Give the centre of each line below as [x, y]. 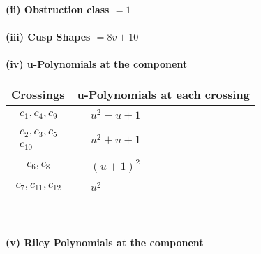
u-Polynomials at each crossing [163, 94]
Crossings [38, 94]
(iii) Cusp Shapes [48, 37]
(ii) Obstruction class [58, 9]
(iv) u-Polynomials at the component [97, 64]
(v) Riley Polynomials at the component [105, 242]
